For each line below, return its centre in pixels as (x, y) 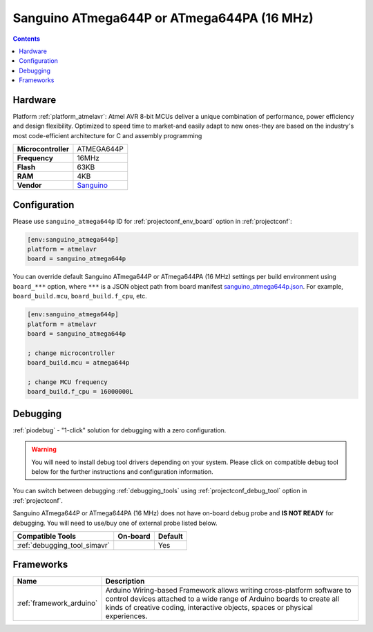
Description (125, 582)
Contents (27, 39)
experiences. (126, 616)
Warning (44, 450)
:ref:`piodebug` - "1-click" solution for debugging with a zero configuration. (119, 430)
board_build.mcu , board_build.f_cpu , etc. (80, 296)
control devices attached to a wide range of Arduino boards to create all (222, 599)
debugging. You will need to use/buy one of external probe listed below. (115, 523)
